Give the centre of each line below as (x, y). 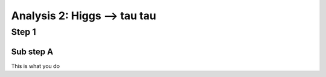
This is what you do (36, 66)
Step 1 (24, 32)
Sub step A (32, 51)
